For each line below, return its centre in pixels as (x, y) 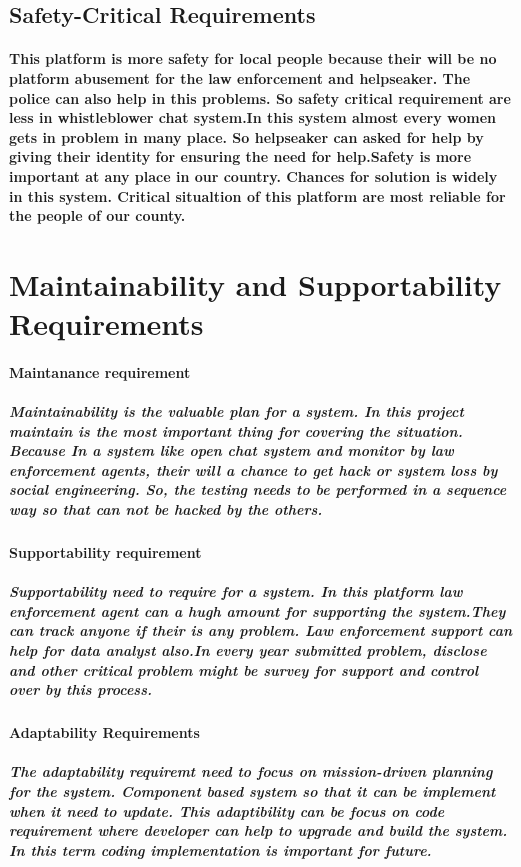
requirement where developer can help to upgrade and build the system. (258, 830)
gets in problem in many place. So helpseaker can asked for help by (246, 136)
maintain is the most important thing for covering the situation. (236, 430)
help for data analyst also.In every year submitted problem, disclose (248, 649)
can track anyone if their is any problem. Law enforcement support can (261, 630)
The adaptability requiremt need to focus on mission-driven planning (251, 771)
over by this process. (80, 689)
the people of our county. (97, 215)
